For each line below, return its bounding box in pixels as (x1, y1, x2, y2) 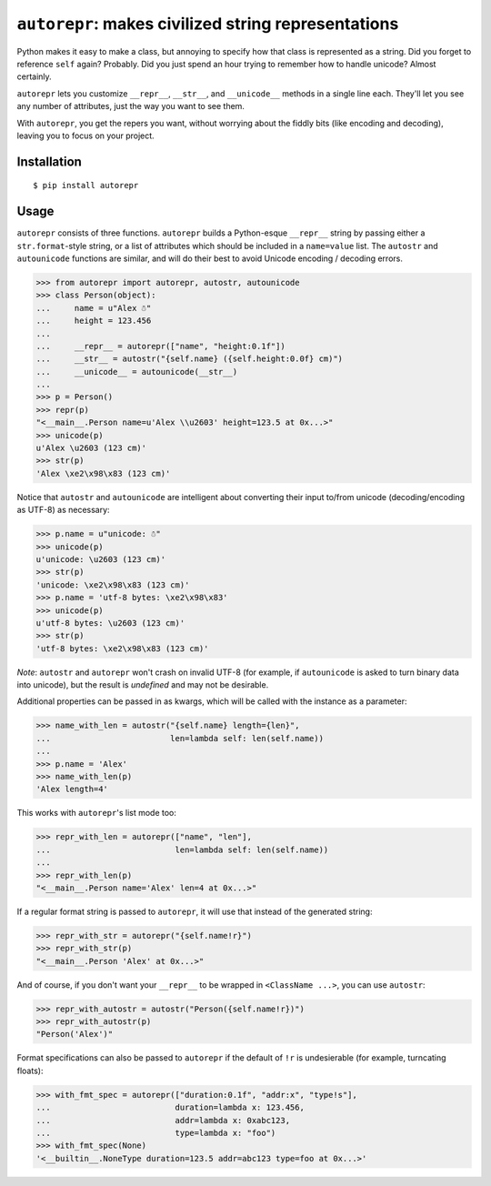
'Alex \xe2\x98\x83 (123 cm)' (35, 468, 171, 478)
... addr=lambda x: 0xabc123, (35, 1115, 291, 1125)
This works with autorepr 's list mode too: (16, 808, 177, 819)
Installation (16, 154, 82, 169)
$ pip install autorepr (33, 180, 139, 191)
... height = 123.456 (35, 316, 152, 327)
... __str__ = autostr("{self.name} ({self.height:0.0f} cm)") (35, 354, 344, 364)
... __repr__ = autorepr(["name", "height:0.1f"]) (35, 341, 286, 351)
